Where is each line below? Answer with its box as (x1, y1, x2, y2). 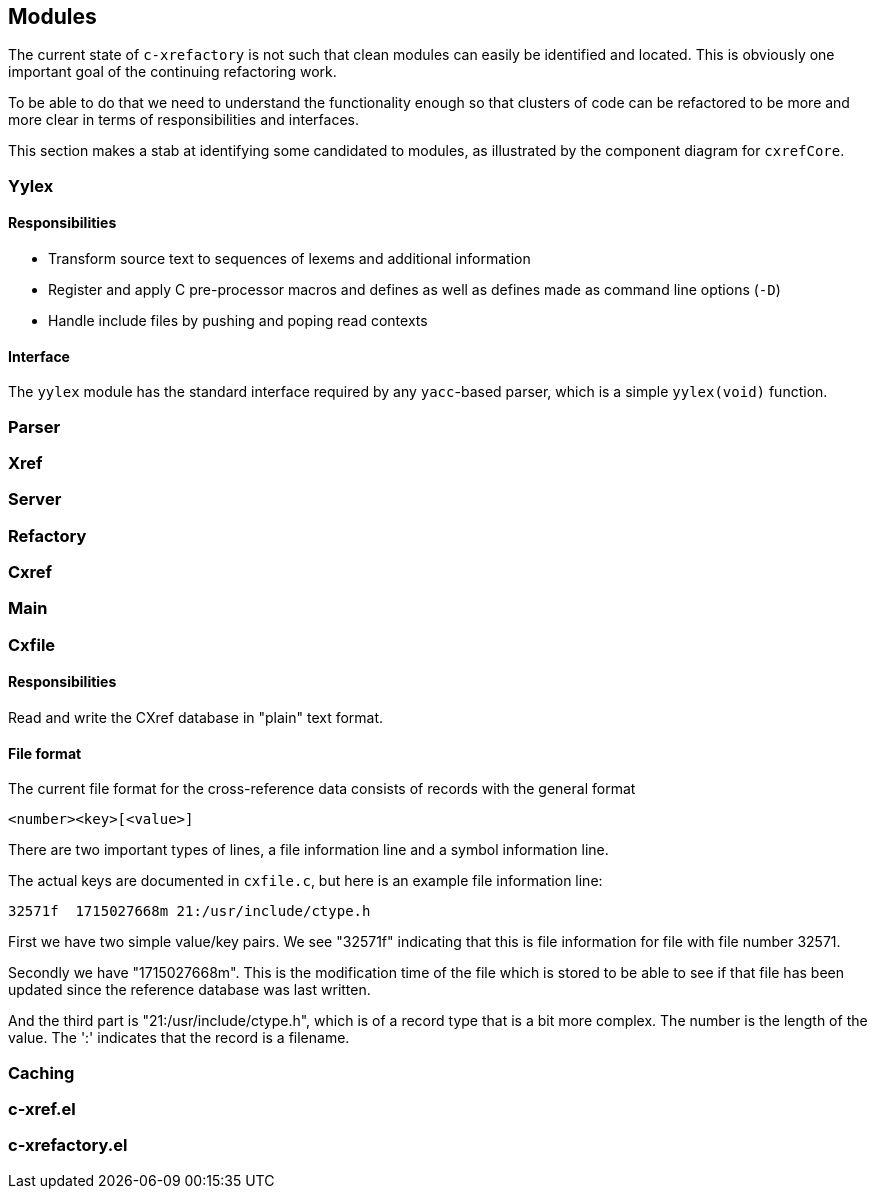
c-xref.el (8, 1099, 76, 1120)
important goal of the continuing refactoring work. (8, 63, 337, 81)
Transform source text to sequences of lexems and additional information (48, 250, 531, 268)
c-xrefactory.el (8, 1135, 128, 1156)
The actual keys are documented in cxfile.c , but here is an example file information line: (8, 872, 603, 890)
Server (8, 489, 62, 510)
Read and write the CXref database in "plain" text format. (8, 709, 384, 727)
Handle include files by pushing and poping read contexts (48, 312, 428, 330)
